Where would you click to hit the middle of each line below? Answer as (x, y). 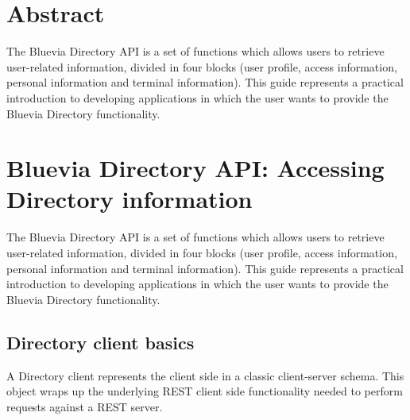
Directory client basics (101, 342)
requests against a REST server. (85, 406)
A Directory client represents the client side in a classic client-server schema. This (205, 375)
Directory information (130, 199)
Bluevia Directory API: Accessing (195, 168)
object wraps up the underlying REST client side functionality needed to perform (205, 391)
